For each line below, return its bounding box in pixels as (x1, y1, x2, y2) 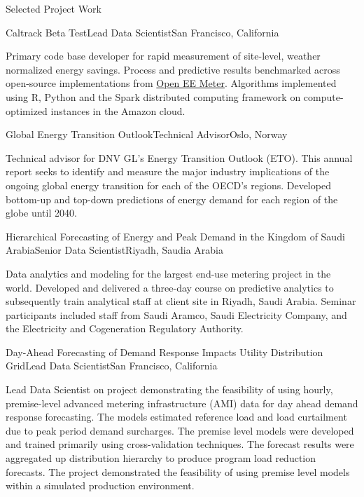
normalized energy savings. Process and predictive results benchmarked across (6, 62, 340, 76)
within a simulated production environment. (6, 478, 195, 493)
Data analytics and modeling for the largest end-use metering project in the (6, 266, 331, 280)
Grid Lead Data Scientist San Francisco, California (6, 358, 218, 373)
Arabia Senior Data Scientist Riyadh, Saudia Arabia (6, 243, 223, 257)
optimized (6, 103, 48, 118)
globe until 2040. (6, 205, 77, 220)
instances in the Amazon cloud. (50, 103, 185, 118)
